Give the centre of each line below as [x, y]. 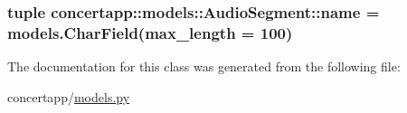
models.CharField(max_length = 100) [150, 32]
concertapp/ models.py [69, 96]
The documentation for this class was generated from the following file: [204, 66]
